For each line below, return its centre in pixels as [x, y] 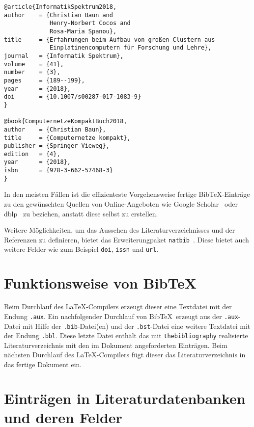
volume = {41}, [34, 64]
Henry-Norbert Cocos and [90, 23]
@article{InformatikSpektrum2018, [60, 7]
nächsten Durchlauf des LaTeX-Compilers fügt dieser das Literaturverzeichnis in [125, 355]
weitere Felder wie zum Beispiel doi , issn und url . [81, 249]
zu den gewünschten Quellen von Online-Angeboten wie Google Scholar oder [121, 204]
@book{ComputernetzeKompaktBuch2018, [66, 121]
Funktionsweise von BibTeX [100, 283]
